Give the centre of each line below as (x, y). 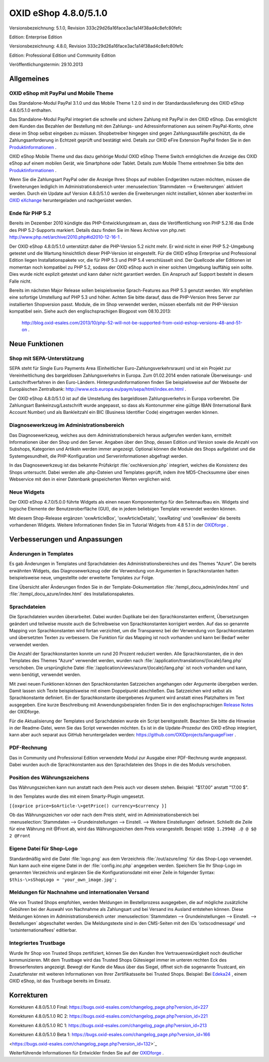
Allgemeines (29, 79)
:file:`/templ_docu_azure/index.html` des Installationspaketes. (72, 594)
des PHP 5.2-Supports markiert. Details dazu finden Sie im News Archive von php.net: (98, 230)
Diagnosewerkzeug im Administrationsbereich (67, 425)
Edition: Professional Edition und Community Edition (63, 55)
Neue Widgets (27, 492)
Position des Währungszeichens (49, 777)
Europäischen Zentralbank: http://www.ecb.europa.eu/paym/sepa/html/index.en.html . (98, 389)
